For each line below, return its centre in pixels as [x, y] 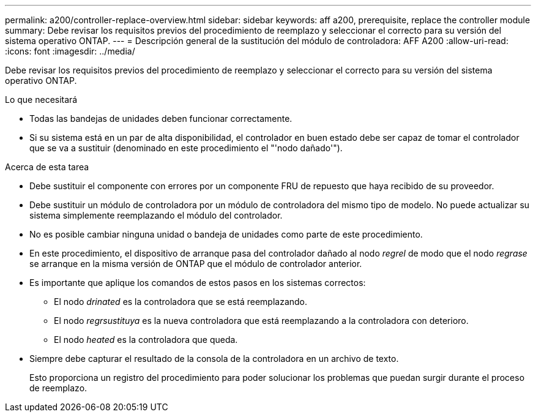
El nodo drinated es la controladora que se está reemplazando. [181, 302]
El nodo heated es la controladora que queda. [146, 340]
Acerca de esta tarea [47, 167]
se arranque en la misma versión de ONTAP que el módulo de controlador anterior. [196, 264]
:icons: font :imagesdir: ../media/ [70, 51]
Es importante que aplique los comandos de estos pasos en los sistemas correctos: [198, 283]
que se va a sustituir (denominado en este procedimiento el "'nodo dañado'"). [186, 148]
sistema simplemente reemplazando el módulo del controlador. [156, 215]
